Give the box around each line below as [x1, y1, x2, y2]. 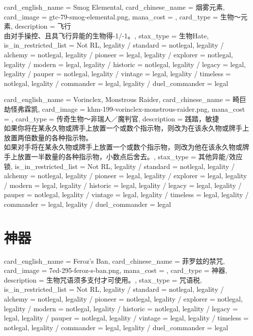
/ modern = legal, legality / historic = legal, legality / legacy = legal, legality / [4, 180, 242, 190]
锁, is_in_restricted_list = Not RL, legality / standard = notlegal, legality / [4, 161, 235, 171]
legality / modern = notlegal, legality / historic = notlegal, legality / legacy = [4, 303, 238, 313]
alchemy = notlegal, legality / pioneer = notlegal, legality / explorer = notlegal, [4, 293, 243, 303]
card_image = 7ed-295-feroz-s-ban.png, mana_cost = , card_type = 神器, [4, 265, 227, 275]
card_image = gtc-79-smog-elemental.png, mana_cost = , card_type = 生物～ [4, 11, 241, 21]
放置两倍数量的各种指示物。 [4, 132, 92, 142]
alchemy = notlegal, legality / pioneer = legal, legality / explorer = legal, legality [4, 170, 247, 181]
